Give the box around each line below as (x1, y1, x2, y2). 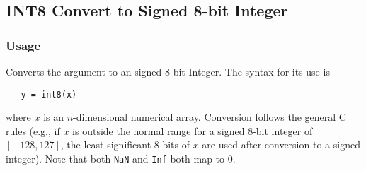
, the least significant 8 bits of (60, 137, 190, 152)
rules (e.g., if (6, 123, 60, 138)
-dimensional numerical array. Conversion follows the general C (73, 110, 346, 124)
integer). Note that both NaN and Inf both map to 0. (6, 151, 236, 166)
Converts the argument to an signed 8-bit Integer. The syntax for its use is (6, 64, 330, 78)
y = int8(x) (21, 89, 77, 100)
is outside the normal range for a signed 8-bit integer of (72, 123, 313, 138)
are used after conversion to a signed (202, 137, 360, 152)
